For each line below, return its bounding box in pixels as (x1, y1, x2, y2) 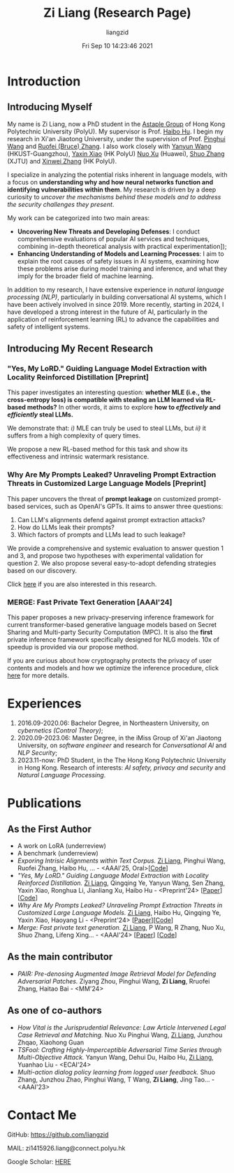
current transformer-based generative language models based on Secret (7, 621, 217, 629)
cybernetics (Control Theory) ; (17, 726, 103, 735)
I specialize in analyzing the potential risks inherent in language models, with (7, 170, 228, 179)
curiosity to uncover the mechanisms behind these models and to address (7, 192, 221, 201)
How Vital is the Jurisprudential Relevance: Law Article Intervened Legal (17, 1023, 226, 1032)
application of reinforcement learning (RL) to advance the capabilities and (7, 315, 219, 323)
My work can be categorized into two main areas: (7, 213, 150, 222)
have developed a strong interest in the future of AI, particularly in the (7, 308, 208, 316)
